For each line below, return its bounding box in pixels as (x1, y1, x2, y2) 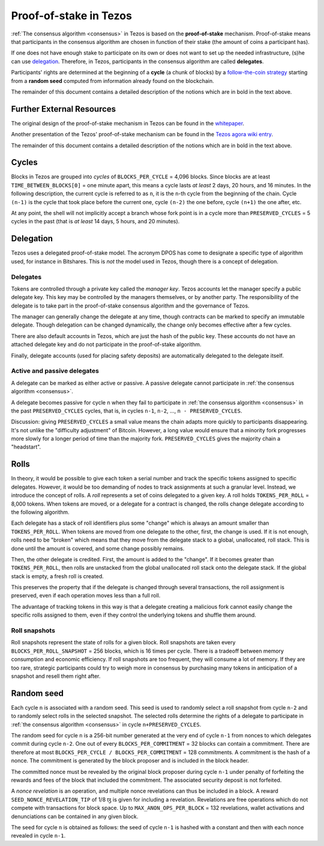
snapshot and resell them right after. (11, 672, 101, 680)
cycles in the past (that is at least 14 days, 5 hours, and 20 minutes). (11, 218, 180, 225)
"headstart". (11, 443, 41, 450)
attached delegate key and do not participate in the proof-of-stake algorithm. (11, 341, 202, 348)
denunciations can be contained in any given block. (11, 812, 139, 820)
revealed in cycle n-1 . (11, 832, 66, 839)
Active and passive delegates (11, 367, 99, 375)
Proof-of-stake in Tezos (11, 9, 132, 22)
